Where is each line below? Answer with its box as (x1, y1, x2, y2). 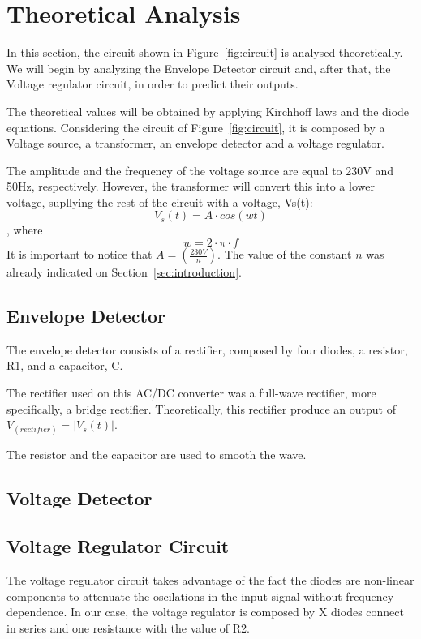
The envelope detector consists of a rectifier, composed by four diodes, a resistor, (6, 341, 408, 358)
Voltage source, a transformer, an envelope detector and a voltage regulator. (6, 135, 384, 152)
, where (6, 221, 43, 238)
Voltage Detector (6, 486, 153, 511)
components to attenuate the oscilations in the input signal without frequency (6, 587, 394, 604)
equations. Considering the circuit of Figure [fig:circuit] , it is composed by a (6, 118, 385, 135)
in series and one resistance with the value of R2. (6, 619, 250, 636)
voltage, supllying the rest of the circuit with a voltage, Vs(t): (6, 193, 313, 210)
